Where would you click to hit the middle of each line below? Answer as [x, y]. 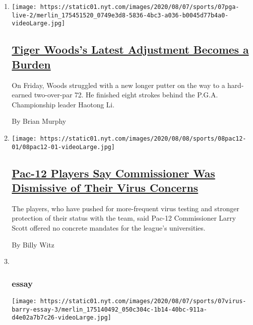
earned [22, 95]
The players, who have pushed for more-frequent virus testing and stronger [126, 208]
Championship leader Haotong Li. [63, 104]
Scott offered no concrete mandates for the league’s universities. [108, 228]
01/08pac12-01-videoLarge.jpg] [63, 147]
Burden [31, 64]
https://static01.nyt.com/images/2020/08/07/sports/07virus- [143, 301]
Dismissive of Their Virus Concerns [105, 188]
